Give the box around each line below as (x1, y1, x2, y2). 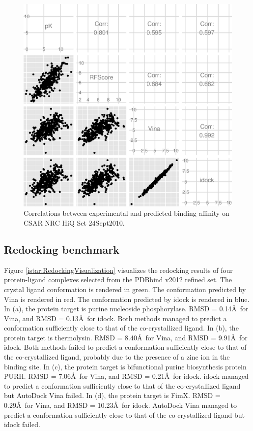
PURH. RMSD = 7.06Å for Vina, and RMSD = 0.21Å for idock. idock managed (4, 371, 249, 381)
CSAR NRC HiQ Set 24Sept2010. (24, 217, 125, 228)
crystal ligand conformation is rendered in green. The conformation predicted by (4, 284, 246, 294)
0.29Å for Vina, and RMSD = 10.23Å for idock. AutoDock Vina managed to (4, 400, 237, 410)
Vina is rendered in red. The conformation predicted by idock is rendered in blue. (4, 294, 250, 304)
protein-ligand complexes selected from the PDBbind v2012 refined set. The (4, 274, 232, 285)
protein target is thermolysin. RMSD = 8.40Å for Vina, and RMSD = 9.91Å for (4, 332, 248, 342)
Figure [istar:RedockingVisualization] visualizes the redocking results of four (4, 265, 233, 275)
